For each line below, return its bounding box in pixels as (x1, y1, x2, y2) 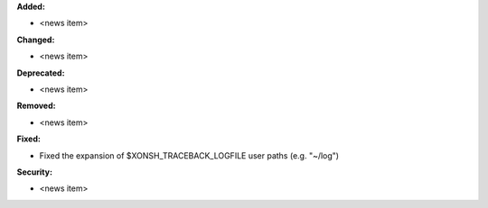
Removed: (16, 100, 56, 112)
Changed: (16, 34, 55, 45)
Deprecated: (16, 68, 65, 78)
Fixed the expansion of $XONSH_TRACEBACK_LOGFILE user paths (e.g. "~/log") (39, 149, 339, 161)
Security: (16, 167, 53, 177)
